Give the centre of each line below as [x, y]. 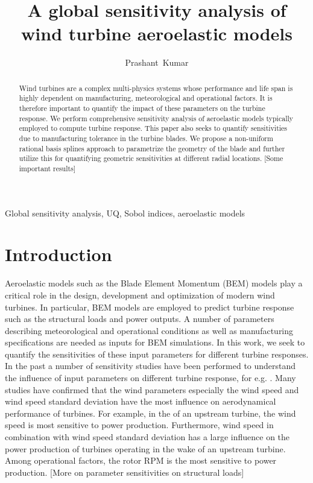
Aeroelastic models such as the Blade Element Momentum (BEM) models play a [154, 283]
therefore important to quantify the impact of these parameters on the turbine [142, 108]
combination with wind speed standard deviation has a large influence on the [147, 437]
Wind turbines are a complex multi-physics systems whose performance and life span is [156, 88]
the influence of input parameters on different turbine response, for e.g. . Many [150, 378]
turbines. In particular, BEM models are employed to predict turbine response [150, 307]
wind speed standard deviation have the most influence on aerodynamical [141, 401]
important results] [47, 168]
